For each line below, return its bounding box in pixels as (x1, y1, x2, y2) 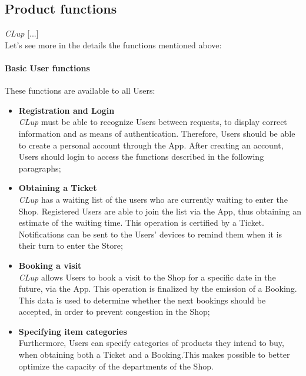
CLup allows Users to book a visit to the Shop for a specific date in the (18, 271, 276, 283)
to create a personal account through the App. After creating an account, (18, 138, 284, 151)
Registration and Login (18, 104, 115, 116)
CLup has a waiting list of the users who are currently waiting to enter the (18, 193, 288, 205)
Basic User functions (5, 61, 90, 74)
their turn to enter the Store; (18, 239, 123, 252)
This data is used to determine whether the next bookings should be (18, 293, 266, 306)
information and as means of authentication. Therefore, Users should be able (18, 127, 295, 139)
